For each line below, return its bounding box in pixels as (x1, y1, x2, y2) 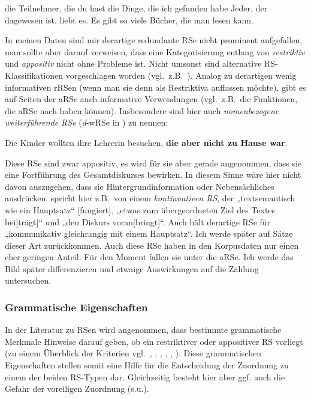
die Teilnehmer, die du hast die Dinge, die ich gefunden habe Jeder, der (5, 2, 268, 14)
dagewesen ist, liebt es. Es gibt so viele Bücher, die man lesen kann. (5, 13, 254, 26)
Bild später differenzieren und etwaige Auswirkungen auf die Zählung (5, 262, 259, 275)
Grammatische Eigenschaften (5, 299, 148, 314)
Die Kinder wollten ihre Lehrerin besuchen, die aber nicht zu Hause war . (5, 136, 288, 148)
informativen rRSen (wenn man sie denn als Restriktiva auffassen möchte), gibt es (5, 81, 306, 93)
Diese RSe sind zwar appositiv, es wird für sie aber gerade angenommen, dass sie (5, 156, 302, 169)
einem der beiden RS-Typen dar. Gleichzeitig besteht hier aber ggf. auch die (5, 370, 285, 383)
